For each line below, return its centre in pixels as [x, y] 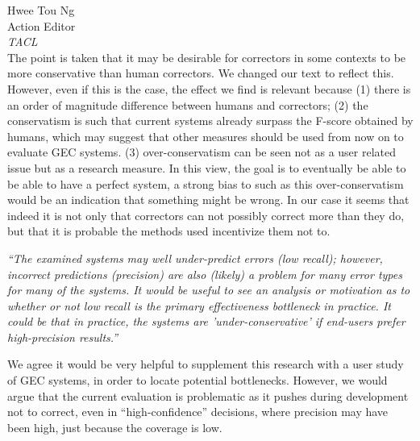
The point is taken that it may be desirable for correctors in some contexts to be [207, 57]
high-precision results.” [63, 337]
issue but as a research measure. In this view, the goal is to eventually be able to [207, 167]
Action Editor [42, 25]
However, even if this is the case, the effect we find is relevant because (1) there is [209, 88]
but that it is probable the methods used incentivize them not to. [169, 231]
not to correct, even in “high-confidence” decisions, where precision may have [198, 412]
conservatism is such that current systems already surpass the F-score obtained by [210, 121]
